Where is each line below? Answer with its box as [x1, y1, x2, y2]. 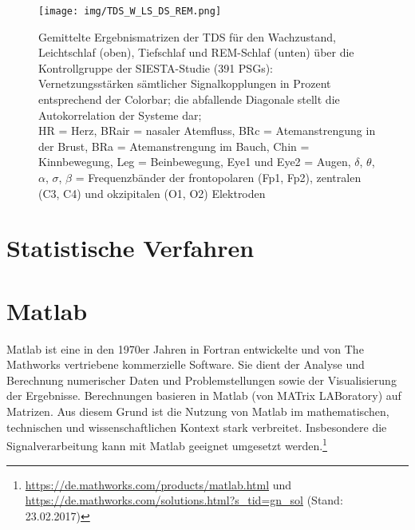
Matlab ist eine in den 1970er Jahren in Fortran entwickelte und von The [6, 340, 364, 357]
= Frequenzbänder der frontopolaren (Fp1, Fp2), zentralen [75, 169, 362, 185]
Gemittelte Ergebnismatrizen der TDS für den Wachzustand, [38, 28, 337, 45]
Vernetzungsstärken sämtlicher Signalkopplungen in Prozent [38, 75, 331, 92]
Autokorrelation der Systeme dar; [38, 106, 202, 123]
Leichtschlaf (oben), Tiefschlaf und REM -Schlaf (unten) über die [38, 44, 354, 61]
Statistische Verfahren [6, 231, 255, 264]
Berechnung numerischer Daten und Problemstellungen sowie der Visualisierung [6, 371, 397, 388]
